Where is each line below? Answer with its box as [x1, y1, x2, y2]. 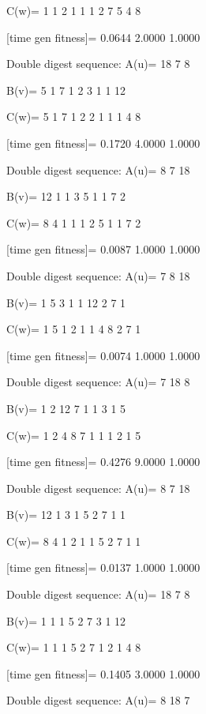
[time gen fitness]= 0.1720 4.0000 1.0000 [6, 134, 200, 151]
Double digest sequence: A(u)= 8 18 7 [6, 692, 190, 708]
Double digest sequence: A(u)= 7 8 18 [6, 267, 190, 284]
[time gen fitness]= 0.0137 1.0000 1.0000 [6, 559, 200, 576]
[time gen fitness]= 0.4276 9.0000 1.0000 [6, 453, 200, 470]
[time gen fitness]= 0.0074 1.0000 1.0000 [6, 347, 200, 363]
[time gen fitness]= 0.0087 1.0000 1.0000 [6, 241, 200, 257]
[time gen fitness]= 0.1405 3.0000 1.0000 [6, 665, 200, 682]
